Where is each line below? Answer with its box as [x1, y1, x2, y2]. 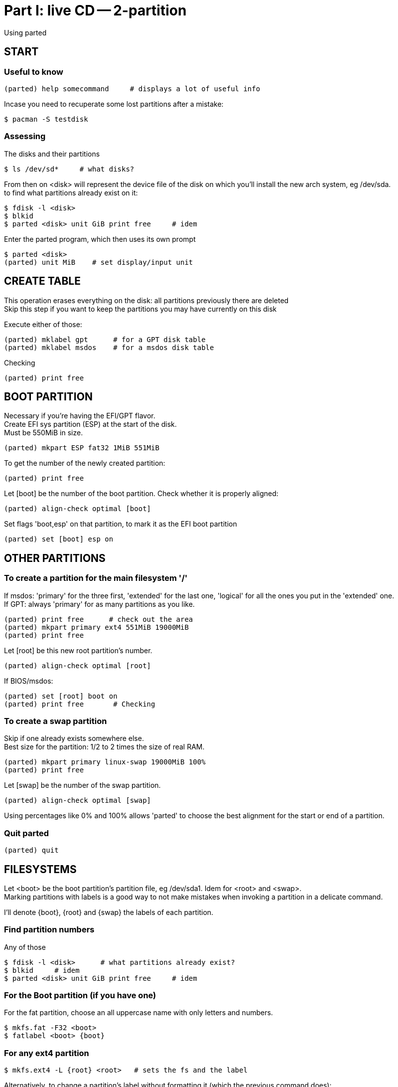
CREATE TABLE [4, 275, 81, 288]
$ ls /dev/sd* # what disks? [4, 165, 134, 173]
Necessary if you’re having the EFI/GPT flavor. [4, 411, 155, 420]
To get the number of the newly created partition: [4, 459, 165, 468]
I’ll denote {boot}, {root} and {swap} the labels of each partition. [4, 907, 214, 916]
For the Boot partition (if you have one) [4, 990, 156, 1001]
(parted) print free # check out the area [4, 615, 193, 623]
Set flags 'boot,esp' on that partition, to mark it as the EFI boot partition [4, 520, 237, 529]
